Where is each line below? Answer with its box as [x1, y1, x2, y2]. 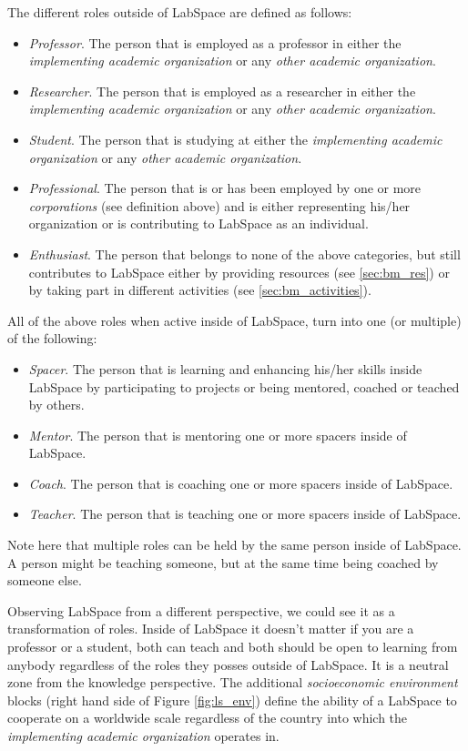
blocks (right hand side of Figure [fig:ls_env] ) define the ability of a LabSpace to [7, 690, 457, 709]
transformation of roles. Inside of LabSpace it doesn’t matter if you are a [7, 619, 414, 638]
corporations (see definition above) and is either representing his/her [28, 196, 411, 215]
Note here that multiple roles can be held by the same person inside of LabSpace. [7, 535, 462, 554]
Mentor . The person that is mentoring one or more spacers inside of [28, 425, 407, 444]
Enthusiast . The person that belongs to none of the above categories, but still [28, 244, 461, 263]
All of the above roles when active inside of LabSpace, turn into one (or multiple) [7, 310, 462, 330]
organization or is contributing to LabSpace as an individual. [28, 214, 369, 233]
